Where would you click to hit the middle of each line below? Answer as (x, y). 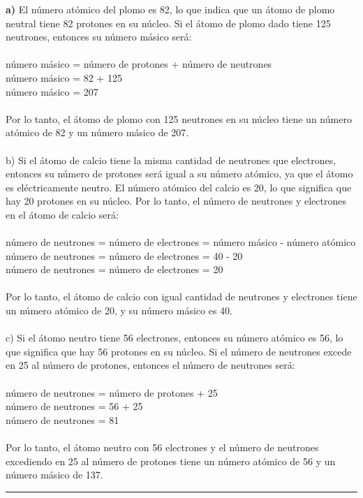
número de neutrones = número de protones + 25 (112, 392)
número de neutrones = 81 (62, 419)
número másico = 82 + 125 (64, 77)
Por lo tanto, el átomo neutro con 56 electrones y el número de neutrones (162, 447)
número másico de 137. (54, 475)
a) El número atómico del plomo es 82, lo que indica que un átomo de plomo (170, 9)
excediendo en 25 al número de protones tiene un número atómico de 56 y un (171, 461)
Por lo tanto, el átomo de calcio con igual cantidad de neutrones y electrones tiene (181, 296)
